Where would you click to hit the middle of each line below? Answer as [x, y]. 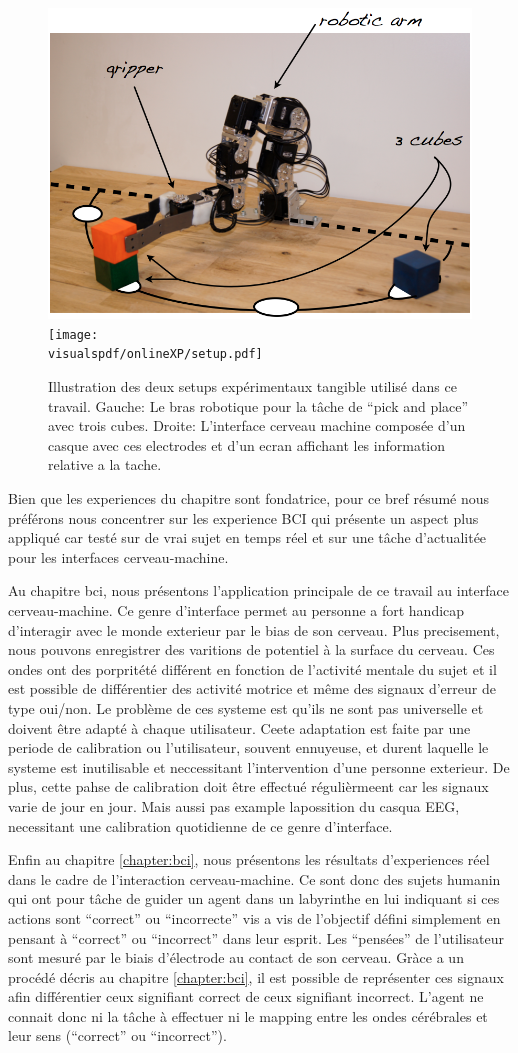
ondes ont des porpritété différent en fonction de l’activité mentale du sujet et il [252, 668]
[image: [73, 334]
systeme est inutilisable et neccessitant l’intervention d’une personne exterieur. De [259, 766]
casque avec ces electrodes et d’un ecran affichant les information [247, 444]
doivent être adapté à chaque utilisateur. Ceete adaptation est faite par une [239, 727]
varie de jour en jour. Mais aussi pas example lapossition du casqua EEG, [234, 805]
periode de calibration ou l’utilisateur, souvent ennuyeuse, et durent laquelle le [248, 747]
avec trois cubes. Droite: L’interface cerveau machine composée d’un [257, 425]
